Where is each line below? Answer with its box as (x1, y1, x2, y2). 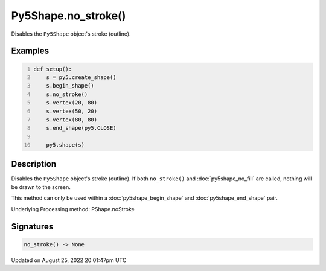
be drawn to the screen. (11, 183, 71, 190)
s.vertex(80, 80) (46, 116, 98, 123)
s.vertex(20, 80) (46, 100, 98, 106)
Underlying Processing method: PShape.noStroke (11, 205, 135, 212)
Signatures (11, 221, 54, 232)
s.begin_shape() (46, 82, 95, 89)
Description (11, 159, 57, 169)
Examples (11, 46, 50, 56)
